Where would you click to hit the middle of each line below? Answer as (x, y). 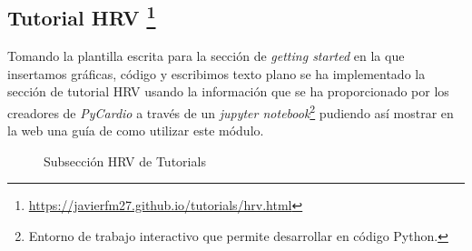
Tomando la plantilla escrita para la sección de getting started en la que (206, 56)
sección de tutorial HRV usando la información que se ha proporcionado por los (228, 91)
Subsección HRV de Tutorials (125, 161)
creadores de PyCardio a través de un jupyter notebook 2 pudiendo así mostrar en (231, 111)
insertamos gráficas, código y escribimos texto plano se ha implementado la (216, 73)
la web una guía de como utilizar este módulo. (136, 131)
